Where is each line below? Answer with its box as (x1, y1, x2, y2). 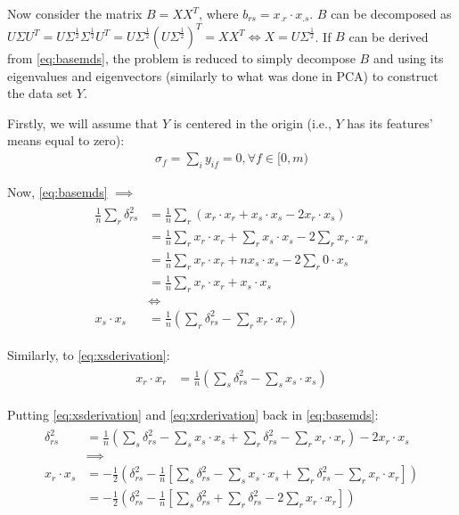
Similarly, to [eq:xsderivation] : (7, 345, 170, 364)
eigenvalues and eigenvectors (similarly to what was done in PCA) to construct (7, 66, 439, 85)
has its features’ (347, 113, 433, 132)
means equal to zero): (7, 131, 125, 150)
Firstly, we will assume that (7, 113, 159, 132)
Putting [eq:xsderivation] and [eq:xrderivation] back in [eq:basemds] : (7, 405, 379, 423)
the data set (7, 84, 73, 102)
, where (199, 4, 239, 22)
